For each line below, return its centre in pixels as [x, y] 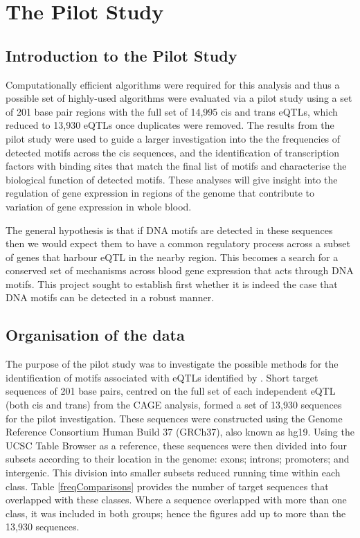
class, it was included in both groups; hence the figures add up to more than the [176, 513]
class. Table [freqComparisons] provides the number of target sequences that [167, 486]
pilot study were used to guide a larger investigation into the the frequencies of [173, 138]
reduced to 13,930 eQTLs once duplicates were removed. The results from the [170, 125]
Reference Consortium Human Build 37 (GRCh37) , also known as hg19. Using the [180, 432]
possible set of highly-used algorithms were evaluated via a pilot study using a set [179, 98]
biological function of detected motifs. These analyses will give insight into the [172, 179]
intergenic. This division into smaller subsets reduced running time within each [173, 473]
